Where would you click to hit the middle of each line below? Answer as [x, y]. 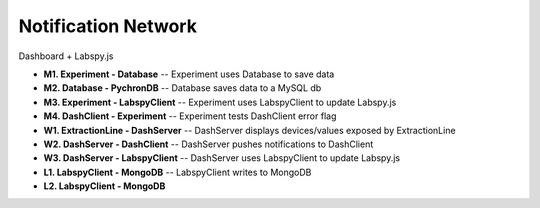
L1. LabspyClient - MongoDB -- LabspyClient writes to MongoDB [177, 172]
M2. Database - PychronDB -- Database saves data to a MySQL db [182, 88]
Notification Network [107, 26]
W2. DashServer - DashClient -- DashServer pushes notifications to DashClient [208, 144]
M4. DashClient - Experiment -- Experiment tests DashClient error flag [190, 116]
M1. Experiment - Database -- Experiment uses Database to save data [189, 74]
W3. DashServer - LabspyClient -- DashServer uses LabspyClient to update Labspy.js [221, 158]
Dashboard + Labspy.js [66, 56]
